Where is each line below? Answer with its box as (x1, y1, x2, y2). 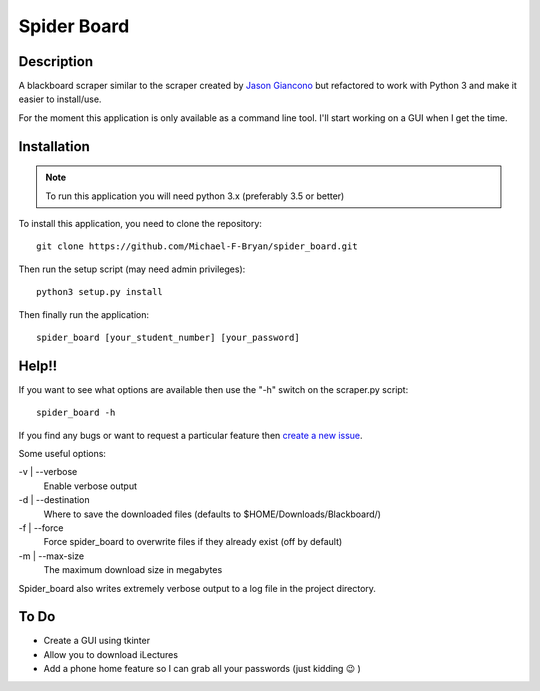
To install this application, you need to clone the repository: (18, 218, 262, 230)
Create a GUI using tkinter (43, 635, 150, 647)
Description (18, 53, 94, 70)
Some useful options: (18, 448, 107, 460)
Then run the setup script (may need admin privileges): (18, 263, 246, 275)
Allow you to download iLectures (43, 648, 179, 660)
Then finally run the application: (18, 308, 150, 320)
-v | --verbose (18, 466, 78, 478)
